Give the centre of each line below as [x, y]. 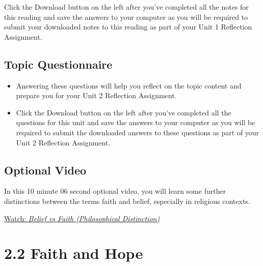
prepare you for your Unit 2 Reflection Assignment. [96, 95]
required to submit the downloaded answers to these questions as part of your [138, 132]
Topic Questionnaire [58, 64]
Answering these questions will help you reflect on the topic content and [129, 85]
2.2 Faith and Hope [74, 253]
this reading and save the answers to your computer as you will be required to [126, 17]
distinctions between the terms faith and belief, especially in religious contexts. [127, 201]
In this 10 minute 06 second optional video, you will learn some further [115, 191]
